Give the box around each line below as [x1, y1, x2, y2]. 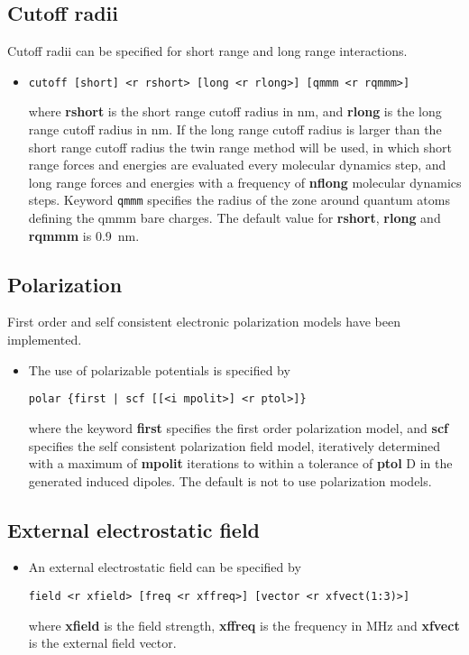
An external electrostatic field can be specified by [28, 558, 301, 577]
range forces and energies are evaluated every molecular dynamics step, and [28, 155, 446, 174]
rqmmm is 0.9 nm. [28, 226, 140, 244]
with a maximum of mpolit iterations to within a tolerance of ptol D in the [28, 454, 453, 473]
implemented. [7, 330, 82, 349]
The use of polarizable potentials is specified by [28, 360, 290, 379]
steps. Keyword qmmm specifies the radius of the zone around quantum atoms [28, 190, 450, 209]
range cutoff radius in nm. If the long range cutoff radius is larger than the [28, 120, 442, 139]
